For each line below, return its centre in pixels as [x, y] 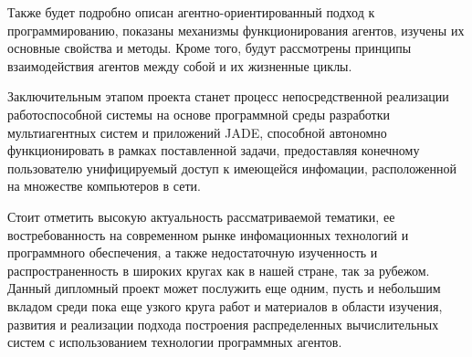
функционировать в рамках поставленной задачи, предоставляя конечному [214, 150]
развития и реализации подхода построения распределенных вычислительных [223, 324]
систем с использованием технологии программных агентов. [175, 342]
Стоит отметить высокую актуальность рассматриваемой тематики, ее [201, 216]
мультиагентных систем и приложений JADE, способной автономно [197, 132]
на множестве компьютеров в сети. [104, 186]
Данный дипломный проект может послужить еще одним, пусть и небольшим [224, 288]
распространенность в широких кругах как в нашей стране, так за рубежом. [219, 270]
